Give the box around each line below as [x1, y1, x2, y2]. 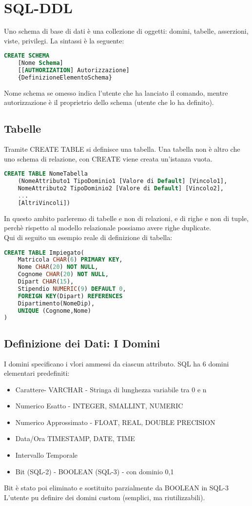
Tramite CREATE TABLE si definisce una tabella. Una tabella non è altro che [4, 144, 240, 154]
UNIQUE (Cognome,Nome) [18, 307, 91, 314]
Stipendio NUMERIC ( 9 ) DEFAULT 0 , [18, 285, 126, 292]
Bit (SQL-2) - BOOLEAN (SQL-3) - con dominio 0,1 [15, 466, 174, 476]
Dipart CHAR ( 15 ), [18, 278, 74, 285]
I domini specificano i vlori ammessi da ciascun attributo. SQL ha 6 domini [4, 358, 229, 368]
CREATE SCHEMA [4, 52, 50, 60]
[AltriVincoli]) [18, 199, 71, 206]
